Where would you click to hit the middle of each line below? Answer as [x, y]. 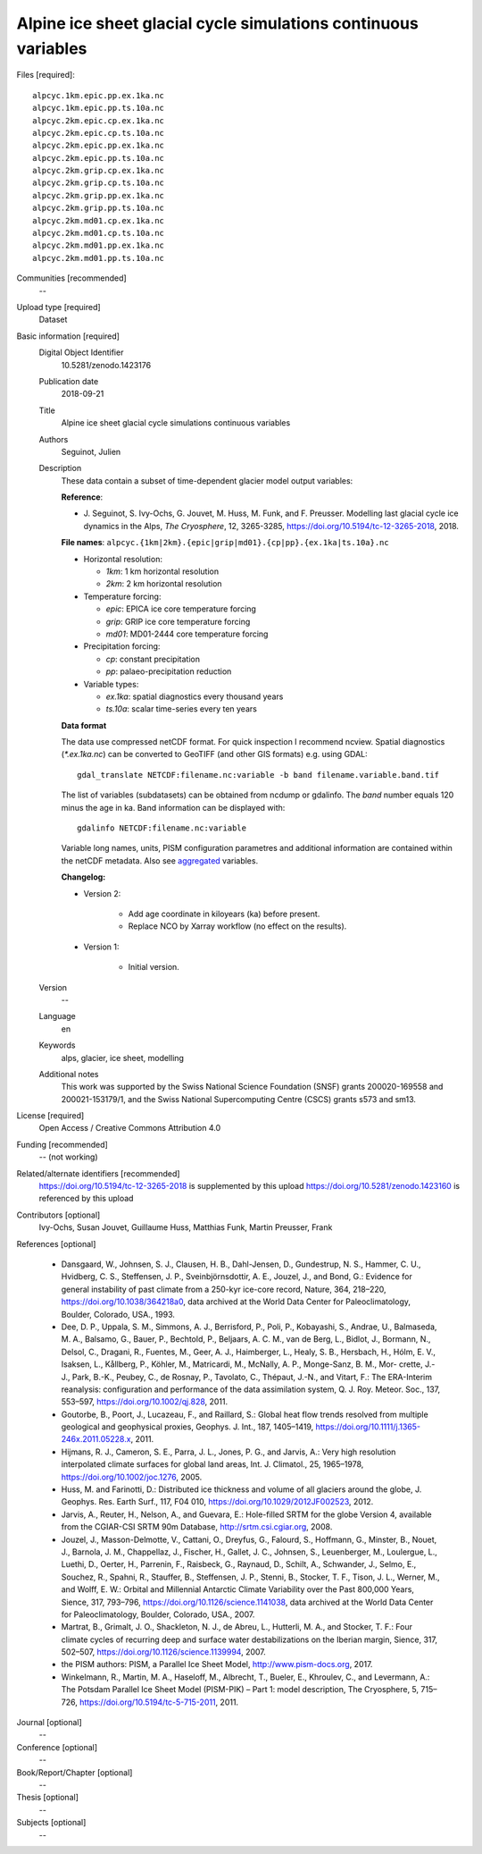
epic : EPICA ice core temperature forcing [181, 609]
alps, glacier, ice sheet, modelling [123, 1058]
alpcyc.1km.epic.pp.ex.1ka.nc [99, 95]
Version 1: [101, 947]
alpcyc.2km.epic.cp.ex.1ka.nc [99, 120]
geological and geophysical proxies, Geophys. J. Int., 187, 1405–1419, [187, 1427]
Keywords [57, 1045]
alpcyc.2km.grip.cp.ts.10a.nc [99, 183]
